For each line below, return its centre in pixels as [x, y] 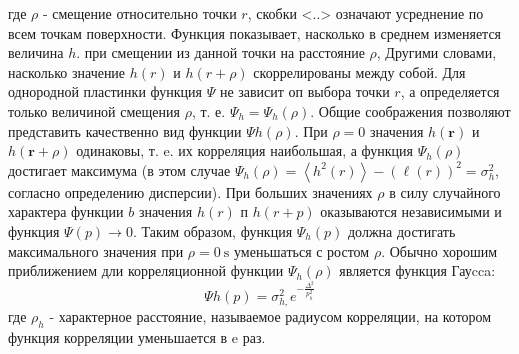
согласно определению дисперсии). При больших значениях [190, 191]
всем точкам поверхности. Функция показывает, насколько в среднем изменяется [255, 32]
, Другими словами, [436, 52]
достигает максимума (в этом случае [119, 169]
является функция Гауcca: [417, 270]
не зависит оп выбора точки [304, 91]
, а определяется [450, 91]
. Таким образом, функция [212, 230]
